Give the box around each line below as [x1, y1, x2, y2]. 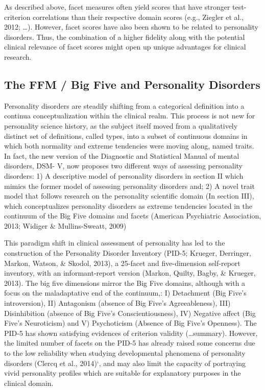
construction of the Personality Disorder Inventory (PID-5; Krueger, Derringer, [4, 248, 251, 258]
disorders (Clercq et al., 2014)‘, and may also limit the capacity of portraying [4, 357, 246, 368]
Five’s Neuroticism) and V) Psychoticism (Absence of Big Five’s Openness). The [4, 318, 257, 328]
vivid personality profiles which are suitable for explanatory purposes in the [4, 368, 241, 378]
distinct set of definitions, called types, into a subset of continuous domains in [4, 130, 248, 141]
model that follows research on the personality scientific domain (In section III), [4, 190, 254, 201]
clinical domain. [4, 377, 54, 388]
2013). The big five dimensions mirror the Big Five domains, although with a [4, 277, 246, 288]
